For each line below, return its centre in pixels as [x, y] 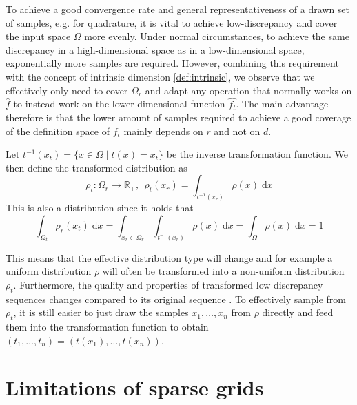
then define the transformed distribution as [96, 167]
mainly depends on [163, 131]
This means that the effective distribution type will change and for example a [169, 257]
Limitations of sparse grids [135, 387]
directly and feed [298, 312]
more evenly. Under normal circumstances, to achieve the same [217, 36]
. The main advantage [282, 104]
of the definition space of [58, 131]
